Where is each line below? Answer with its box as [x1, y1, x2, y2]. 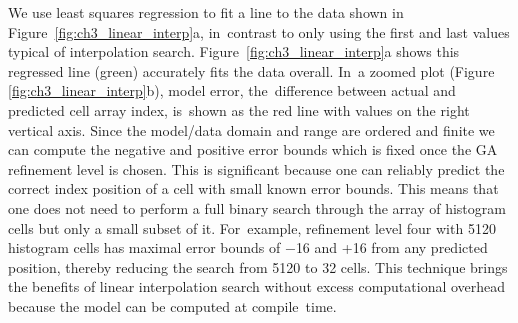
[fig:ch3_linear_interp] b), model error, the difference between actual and [8, 80, 456, 101]
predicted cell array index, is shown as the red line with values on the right [8, 99, 470, 120]
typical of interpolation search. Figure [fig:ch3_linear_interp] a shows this [8, 41, 460, 62]
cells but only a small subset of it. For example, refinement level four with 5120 [8, 217, 496, 238]
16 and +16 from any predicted [295, 237, 488, 258]
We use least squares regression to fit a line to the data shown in [8, 2, 404, 22]
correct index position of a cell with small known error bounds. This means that [8, 178, 499, 199]
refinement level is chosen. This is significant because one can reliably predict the [8, 158, 505, 179]
